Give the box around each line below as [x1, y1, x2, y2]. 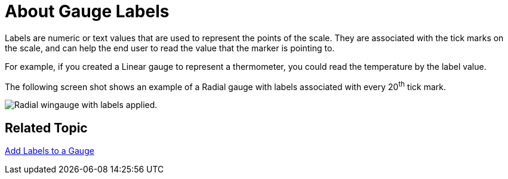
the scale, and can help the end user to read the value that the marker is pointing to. [5, 42, 335, 53]
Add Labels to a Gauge [5, 146, 94, 156]
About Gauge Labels [5, 1, 170, 21]
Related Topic [5, 120, 88, 135]
